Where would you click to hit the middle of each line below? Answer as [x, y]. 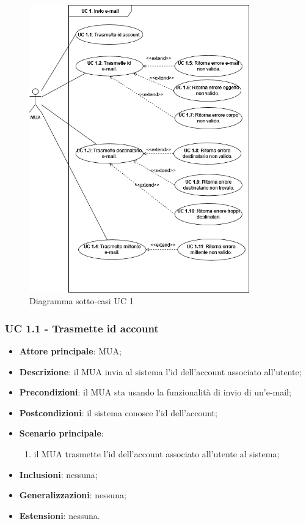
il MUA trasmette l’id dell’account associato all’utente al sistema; [157, 453]
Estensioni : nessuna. [60, 515]
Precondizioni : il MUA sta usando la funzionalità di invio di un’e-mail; [155, 392]
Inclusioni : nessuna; [58, 474]
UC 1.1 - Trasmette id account [82, 328]
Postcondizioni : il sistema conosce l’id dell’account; [118, 412]
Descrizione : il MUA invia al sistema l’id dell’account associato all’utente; [160, 371]
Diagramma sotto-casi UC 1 [82, 301]
